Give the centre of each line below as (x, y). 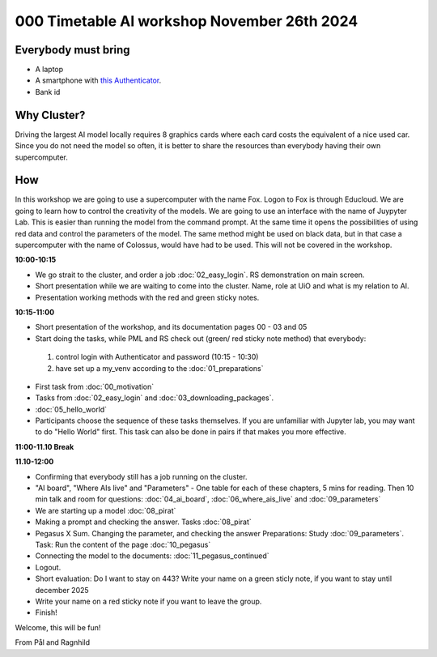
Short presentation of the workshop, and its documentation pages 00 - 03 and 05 (171, 327)
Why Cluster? (50, 115)
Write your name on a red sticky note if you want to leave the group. (148, 601)
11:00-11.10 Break (45, 446)
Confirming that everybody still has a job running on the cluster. (141, 476)
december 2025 (62, 590)
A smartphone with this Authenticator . (98, 80)
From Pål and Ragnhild (53, 642)
